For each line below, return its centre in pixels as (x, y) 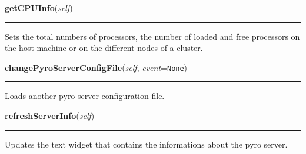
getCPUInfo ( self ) (39, 8)
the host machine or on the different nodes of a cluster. (104, 48)
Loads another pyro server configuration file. (85, 96)
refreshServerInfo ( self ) (50, 116)
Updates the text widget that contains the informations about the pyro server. (146, 144)
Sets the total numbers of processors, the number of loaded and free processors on (152, 36)
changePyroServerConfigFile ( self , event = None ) (96, 67)
